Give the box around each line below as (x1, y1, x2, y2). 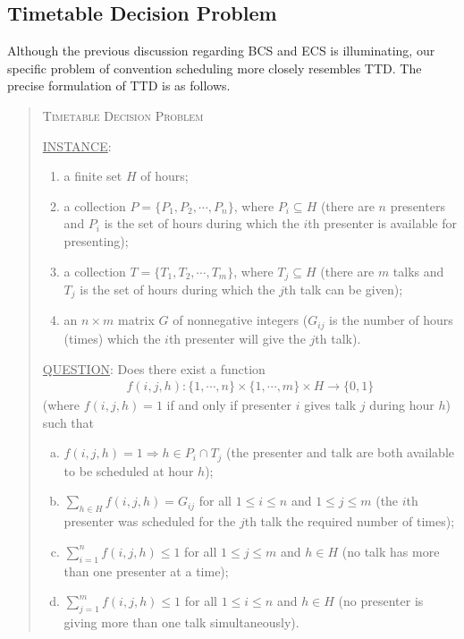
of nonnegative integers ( (173, 311, 308, 329)
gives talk (304, 396, 357, 414)
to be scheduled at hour (63, 461, 194, 480)
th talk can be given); (283, 280, 403, 298)
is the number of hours (329, 311, 453, 329)
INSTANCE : (42, 136, 112, 155)
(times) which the (63, 328, 161, 347)
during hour (369, 396, 434, 414)
